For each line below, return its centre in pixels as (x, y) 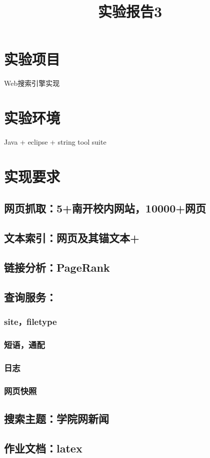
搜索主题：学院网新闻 (56, 418)
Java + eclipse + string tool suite (55, 142)
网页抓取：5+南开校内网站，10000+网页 (105, 208)
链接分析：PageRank (57, 267)
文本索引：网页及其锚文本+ (72, 238)
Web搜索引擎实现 (32, 83)
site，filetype (30, 322)
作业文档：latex (43, 448)
